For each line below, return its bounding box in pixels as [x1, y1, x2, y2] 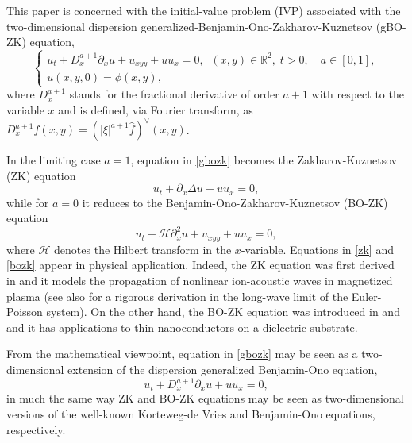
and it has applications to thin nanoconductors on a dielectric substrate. [6, 318, 358, 335]
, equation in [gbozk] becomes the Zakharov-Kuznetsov [130, 152, 398, 168]
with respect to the [311, 86, 404, 102]
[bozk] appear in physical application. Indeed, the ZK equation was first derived [6, 256, 395, 273]
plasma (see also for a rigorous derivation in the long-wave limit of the [6, 287, 348, 304]
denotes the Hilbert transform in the [54, 241, 232, 257]
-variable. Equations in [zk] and [241, 241, 394, 257]
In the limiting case [6, 152, 101, 168]
